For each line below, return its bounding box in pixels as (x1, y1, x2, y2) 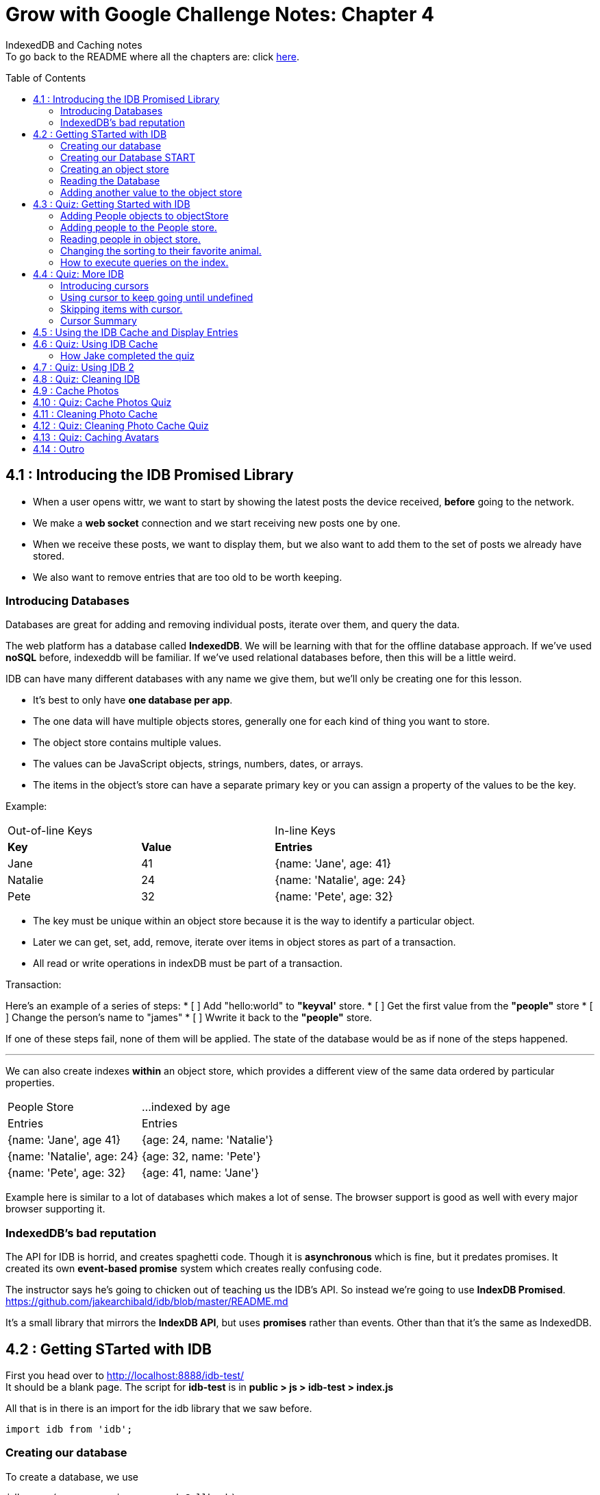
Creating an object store (60, 163, 169, 175)
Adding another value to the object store (60, 186, 242, 198)
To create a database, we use (5, 1470, 138, 1483)
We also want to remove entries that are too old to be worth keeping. (33, 571, 342, 583)
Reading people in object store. (60, 232, 201, 245)
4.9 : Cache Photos (33, 384, 119, 396)
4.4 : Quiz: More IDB (33, 267, 124, 280)
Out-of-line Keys (8, 824, 92, 838)
